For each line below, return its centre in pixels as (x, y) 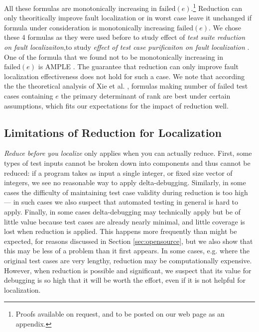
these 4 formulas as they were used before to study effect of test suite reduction (125, 37)
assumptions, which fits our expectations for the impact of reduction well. (116, 105)
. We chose (225, 27)
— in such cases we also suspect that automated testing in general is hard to (121, 202)
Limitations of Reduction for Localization (113, 132)
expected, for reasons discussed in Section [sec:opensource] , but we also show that (129, 241)
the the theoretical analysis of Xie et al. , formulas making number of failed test (126, 86)
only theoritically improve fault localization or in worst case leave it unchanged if (128, 18)
